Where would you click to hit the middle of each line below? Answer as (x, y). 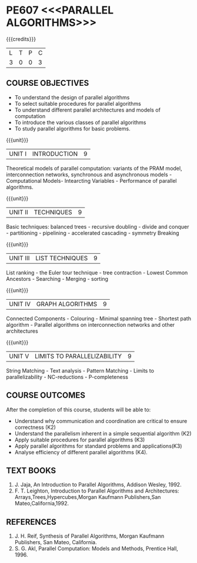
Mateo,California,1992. (42, 504)
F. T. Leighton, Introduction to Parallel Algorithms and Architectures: (97, 491)
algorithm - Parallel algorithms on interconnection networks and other (91, 324)
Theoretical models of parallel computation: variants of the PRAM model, (94, 168)
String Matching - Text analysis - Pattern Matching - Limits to (80, 370)
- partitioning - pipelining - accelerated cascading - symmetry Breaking (93, 233)
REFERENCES (31, 522)
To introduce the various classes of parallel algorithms (80, 122)
